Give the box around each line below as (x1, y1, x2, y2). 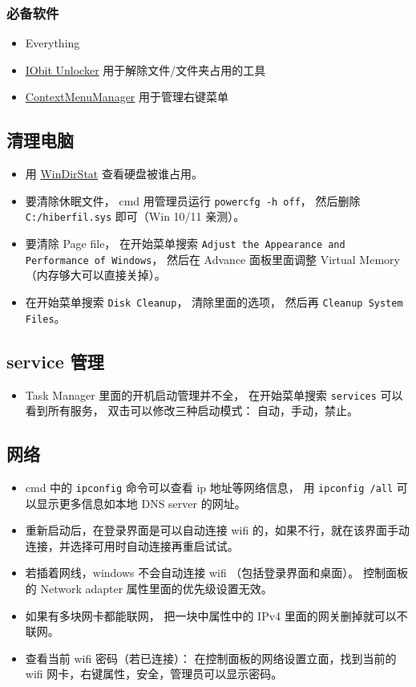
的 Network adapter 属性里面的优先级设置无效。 (25, 580, 273, 597)
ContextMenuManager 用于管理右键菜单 (25, 88, 229, 105)
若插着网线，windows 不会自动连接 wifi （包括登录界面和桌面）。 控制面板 (25, 564, 409, 581)
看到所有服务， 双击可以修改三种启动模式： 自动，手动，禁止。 (25, 402, 359, 419)
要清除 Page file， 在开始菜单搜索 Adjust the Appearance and (25, 235, 345, 252)
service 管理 (6, 348, 104, 373)
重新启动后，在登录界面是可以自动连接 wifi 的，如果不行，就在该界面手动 (25, 522, 410, 539)
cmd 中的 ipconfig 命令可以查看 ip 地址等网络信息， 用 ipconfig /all (25, 478, 394, 495)
